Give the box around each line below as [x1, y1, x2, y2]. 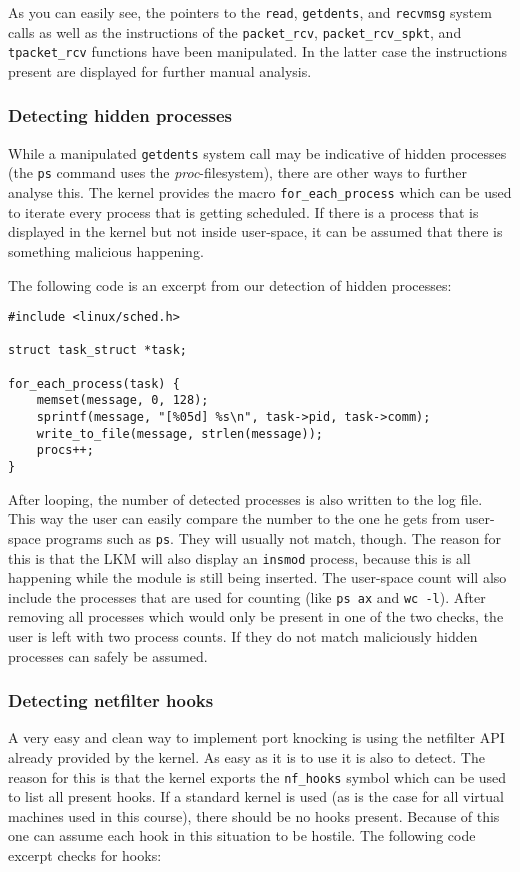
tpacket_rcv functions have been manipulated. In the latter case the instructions [8, 41, 508, 62]
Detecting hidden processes [8, 103, 232, 128]
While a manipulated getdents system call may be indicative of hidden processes [8, 142, 507, 163]
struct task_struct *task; [8, 343, 187, 358]
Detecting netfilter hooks [8, 688, 214, 713]
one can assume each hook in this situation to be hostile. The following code [8, 825, 476, 846]
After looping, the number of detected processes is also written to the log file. [8, 488, 483, 509]
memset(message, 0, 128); [36, 393, 209, 408]
